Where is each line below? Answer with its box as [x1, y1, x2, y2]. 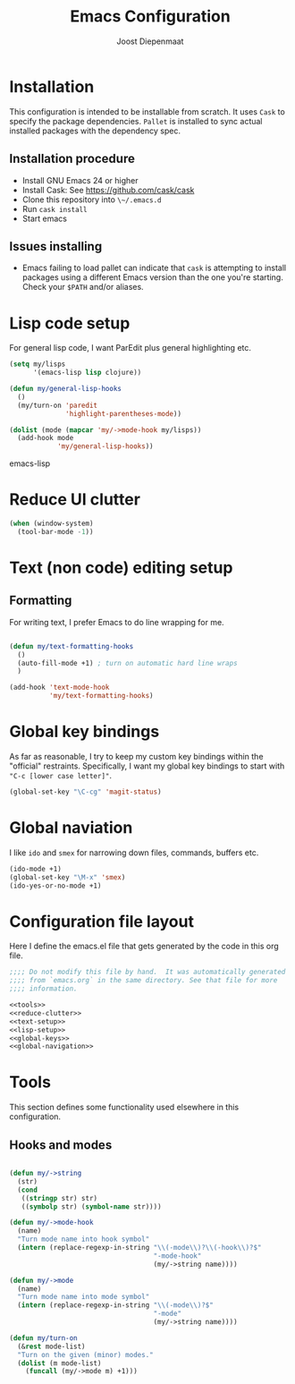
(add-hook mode [17, 434, 74, 443]
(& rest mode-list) [17, 1342, 87, 1351]
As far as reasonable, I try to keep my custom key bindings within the [9, 751, 264, 761]
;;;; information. [9, 984, 78, 994]
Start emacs [21, 213, 67, 224]
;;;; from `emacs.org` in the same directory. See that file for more [9, 976, 278, 985]
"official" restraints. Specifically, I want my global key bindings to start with [9, 760, 285, 771]
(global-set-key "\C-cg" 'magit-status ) [9, 787, 163, 796]
